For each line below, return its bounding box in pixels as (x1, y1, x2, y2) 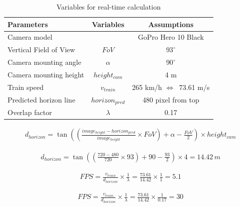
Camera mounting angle (8, 57, 81, 67)
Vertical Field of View (8, 44, 75, 55)
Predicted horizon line (8, 94, 75, 105)
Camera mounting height (8, 69, 84, 79)
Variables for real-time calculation (56, 2, 161, 12)
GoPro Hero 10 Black (138, 32, 204, 42)
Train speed (8, 81, 44, 92)
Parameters (8, 19, 48, 29)
